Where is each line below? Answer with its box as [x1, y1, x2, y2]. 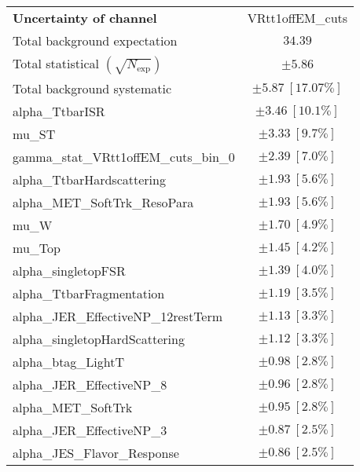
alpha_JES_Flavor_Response [13, 444, 179, 462]
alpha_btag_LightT [13, 353, 125, 371]
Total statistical [13, 54, 99, 72]
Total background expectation [13, 31, 178, 49]
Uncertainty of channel [13, 9, 157, 27]
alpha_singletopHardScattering [13, 330, 185, 348]
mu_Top [13, 239, 61, 257]
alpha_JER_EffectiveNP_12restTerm [13, 307, 223, 325]
